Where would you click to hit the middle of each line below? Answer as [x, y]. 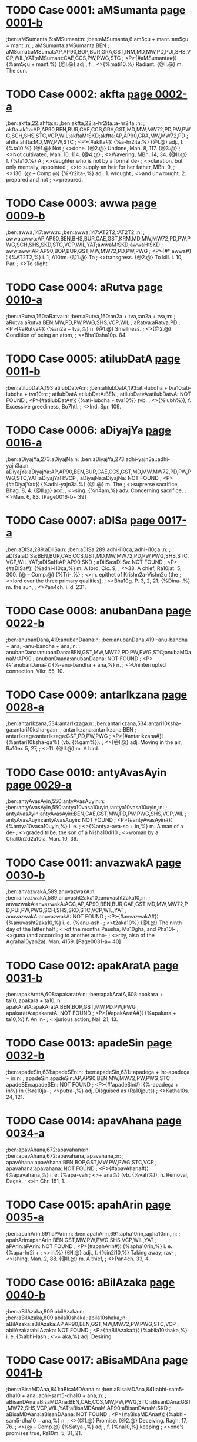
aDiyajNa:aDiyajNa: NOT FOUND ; [121, 478]
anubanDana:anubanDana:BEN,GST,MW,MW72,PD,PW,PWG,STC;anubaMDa [99, 652]
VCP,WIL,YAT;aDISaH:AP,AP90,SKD [49, 562]
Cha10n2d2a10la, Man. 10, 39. [42, 839]
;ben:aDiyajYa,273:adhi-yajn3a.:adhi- [125, 459]
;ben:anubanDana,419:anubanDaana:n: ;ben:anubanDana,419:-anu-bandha [97, 640]
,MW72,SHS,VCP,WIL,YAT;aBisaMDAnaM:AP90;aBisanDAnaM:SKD [87, 1408]
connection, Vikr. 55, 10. [35, 671]
